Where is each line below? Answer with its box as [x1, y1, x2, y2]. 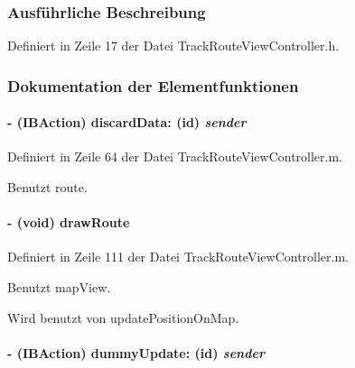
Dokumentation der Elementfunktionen [7, 74, 299, 97]
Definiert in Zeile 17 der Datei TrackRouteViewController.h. [7, 36, 340, 55]
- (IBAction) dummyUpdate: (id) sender [7, 343, 265, 362]
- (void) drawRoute [7, 213, 130, 232]
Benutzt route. [7, 178, 88, 197]
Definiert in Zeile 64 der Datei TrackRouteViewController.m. [7, 147, 342, 166]
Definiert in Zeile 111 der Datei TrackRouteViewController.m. [7, 247, 349, 266]
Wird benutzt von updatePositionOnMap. [7, 308, 239, 327]
